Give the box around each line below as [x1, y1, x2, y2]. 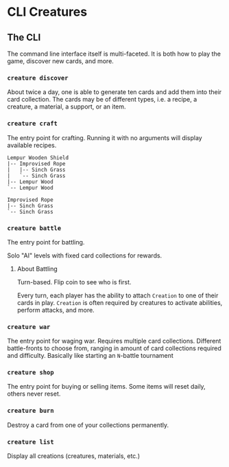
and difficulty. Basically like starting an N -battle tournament [7, 352, 173, 360]
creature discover [7, 73, 69, 82]
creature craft [7, 119, 58, 128]
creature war [7, 323, 51, 330]
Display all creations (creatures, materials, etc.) [7, 452, 141, 460]
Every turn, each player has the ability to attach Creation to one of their [16, 291, 219, 299]
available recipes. [7, 141, 57, 149]
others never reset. [7, 389, 61, 398]
